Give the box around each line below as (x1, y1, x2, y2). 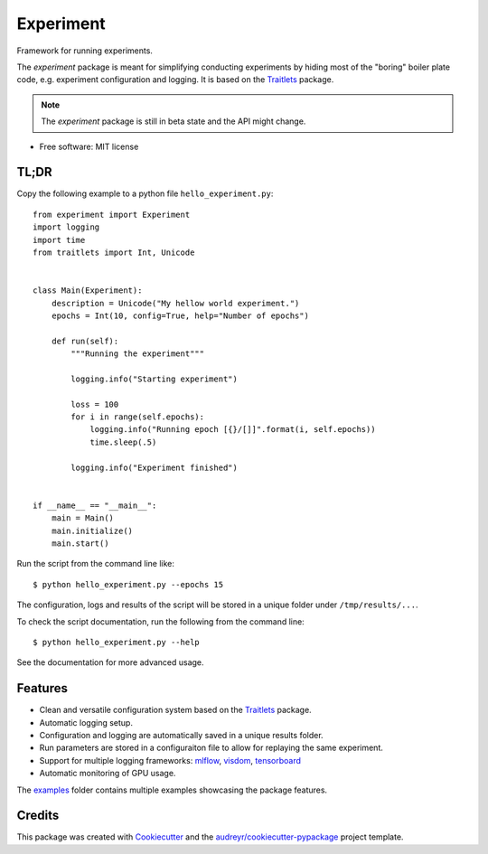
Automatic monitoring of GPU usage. (39, 768, 176, 779)
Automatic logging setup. (39, 717, 133, 727)
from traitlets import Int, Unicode (33, 247, 195, 258)
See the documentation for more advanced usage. (16, 657, 204, 668)
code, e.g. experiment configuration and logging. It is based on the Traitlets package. (16, 74, 334, 85)
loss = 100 (70, 399, 119, 409)
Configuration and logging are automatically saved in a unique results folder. (39, 729, 324, 740)
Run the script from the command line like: (16, 558, 175, 569)
